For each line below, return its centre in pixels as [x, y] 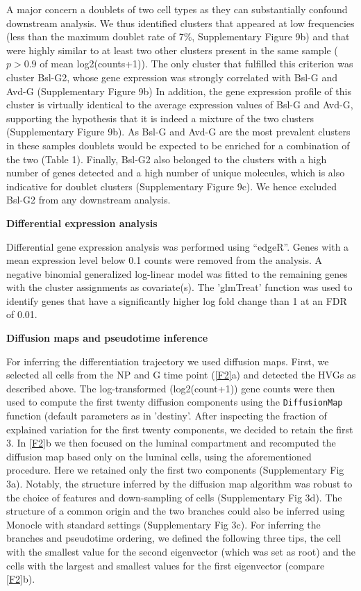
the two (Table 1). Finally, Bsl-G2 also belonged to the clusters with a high [167, 159]
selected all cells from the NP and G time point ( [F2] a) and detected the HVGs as [181, 375]
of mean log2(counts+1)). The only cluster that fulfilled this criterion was [196, 64]
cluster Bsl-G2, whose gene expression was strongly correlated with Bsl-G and [172, 77]
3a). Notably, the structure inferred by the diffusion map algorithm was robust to [179, 484]
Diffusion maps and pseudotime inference [107, 338]
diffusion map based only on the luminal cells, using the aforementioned [159, 456]
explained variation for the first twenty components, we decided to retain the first [180, 429]
